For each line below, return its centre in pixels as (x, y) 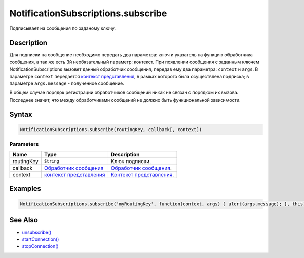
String (51, 161)
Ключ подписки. (131, 161)
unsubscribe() (37, 232)
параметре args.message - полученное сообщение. (67, 83)
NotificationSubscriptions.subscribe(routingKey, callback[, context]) (111, 129)
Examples (25, 189)
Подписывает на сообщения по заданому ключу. (63, 28)
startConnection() (41, 239)
